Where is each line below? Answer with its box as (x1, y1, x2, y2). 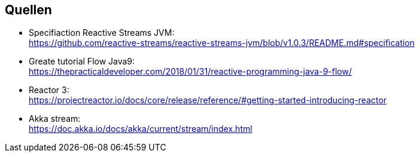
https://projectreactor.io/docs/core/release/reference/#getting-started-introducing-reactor (29, 95, 387, 106)
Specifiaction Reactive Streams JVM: (29, 27, 175, 38)
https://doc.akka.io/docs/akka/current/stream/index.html (29, 124, 252, 134)
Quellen (5, 2, 52, 17)
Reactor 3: (29, 85, 69, 96)
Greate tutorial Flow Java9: (29, 56, 135, 67)
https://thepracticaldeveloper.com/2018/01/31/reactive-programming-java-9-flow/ (29, 66, 352, 77)
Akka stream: (29, 113, 81, 124)
